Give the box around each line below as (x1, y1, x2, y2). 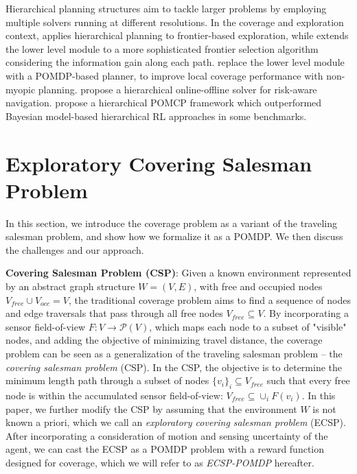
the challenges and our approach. (5, 242, 144, 257)
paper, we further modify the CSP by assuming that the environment (5, 401, 297, 416)
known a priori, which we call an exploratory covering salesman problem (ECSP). (5, 415, 346, 429)
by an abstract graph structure (5, 279, 135, 294)
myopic (5, 82, 36, 96)
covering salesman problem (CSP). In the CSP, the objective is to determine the (5, 359, 342, 374)
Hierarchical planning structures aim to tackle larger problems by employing (5, 1, 327, 15)
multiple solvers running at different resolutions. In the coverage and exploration (5, 14, 344, 29)
